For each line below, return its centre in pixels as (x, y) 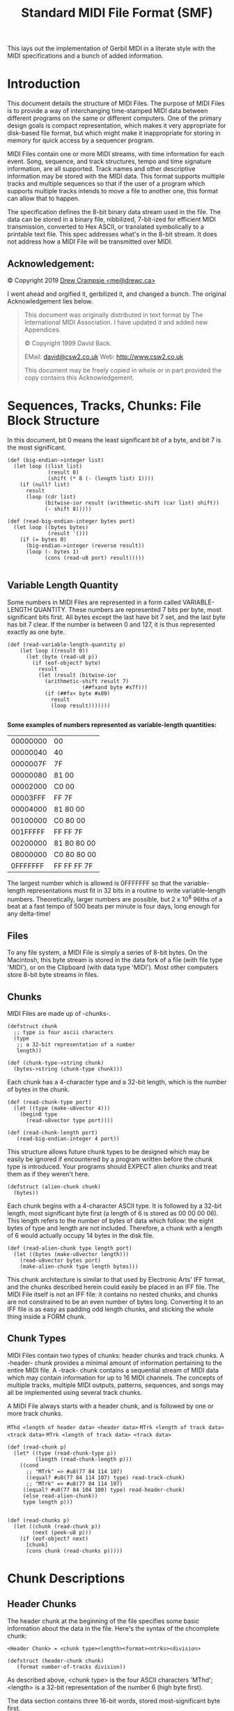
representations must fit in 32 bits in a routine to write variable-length (126, 890)
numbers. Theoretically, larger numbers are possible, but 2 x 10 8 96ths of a (115, 898)
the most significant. (37, 447)
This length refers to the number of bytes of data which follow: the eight (110, 1220)
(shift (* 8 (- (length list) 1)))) (101, 478)
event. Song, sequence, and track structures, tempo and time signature (109, 161)
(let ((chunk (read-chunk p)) (57, 1526)
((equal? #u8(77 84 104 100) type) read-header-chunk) (104, 1490)
